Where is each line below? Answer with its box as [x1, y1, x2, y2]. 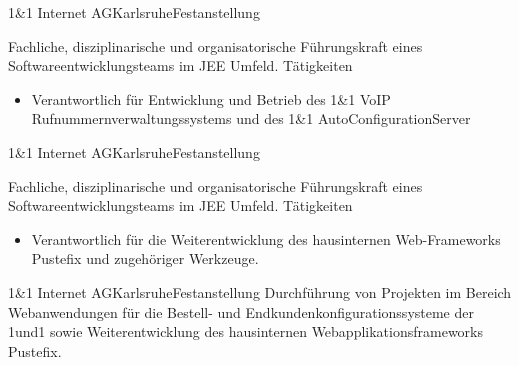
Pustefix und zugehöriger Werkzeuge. [31, 248, 259, 269]
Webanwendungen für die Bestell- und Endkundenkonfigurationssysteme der [8, 301, 474, 322]
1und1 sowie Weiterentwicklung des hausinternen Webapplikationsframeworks [8, 321, 484, 342]
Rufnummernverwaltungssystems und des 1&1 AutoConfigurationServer [31, 108, 471, 129]
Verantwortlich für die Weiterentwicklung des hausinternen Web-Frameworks [31, 228, 501, 249]
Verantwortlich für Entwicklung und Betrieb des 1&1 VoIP [31, 88, 391, 109]
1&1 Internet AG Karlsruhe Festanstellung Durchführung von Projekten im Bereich [8, 281, 512, 302]
